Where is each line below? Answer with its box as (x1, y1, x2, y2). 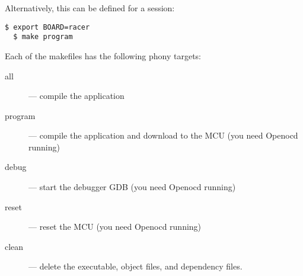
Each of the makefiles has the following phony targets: (5, 49, 202, 62)
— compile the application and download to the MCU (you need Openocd (28, 129, 298, 142)
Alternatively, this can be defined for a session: (5, 2, 175, 14)
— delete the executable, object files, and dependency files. (28, 260, 243, 272)
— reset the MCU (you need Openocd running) (28, 220, 202, 233)
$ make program (13, 33, 73, 41)
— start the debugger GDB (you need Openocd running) (28, 181, 236, 193)
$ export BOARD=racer (5, 23, 90, 31)
